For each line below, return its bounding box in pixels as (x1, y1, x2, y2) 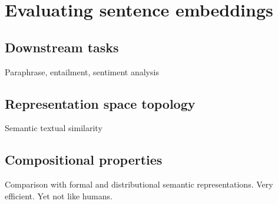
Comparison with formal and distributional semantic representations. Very (5, 178, 273, 190)
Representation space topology (5, 94, 196, 112)
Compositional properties (5, 151, 163, 169)
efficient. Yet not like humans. (5, 189, 112, 202)
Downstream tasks (5, 38, 119, 56)
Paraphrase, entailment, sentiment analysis (5, 65, 159, 78)
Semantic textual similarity (5, 122, 102, 134)
